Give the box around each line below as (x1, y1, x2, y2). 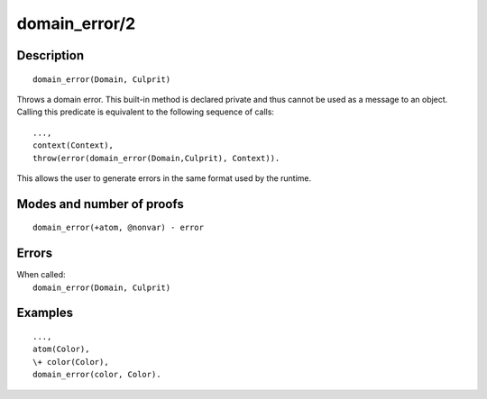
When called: (16, 269, 66, 280)
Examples (16, 305, 74, 321)
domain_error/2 (16, 14, 136, 33)
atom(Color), (32, 344, 90, 355)
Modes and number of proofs (16, 196, 184, 212)
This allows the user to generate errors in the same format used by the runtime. (16, 172, 312, 184)
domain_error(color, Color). (32, 369, 161, 380)
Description (16, 48, 85, 63)
